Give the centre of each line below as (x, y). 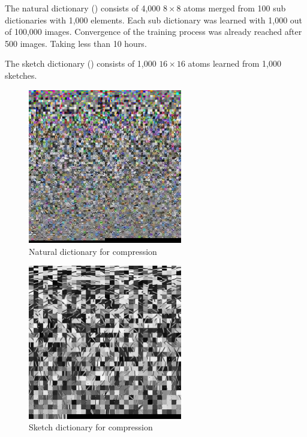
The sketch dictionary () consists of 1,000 (81, 63)
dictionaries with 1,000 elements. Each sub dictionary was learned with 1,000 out (154, 20)
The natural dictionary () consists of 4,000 (83, 8)
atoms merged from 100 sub (235, 8)
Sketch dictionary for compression (91, 427)
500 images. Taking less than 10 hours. (76, 43)
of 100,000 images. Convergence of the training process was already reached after (153, 32)
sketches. (21, 75)
